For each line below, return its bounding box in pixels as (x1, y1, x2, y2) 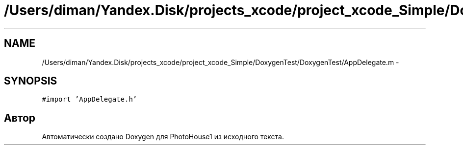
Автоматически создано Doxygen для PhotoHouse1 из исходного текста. (42, 132, 284, 141)
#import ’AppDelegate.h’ (42, 95, 137, 104)
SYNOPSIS (4, 75, 57, 87)
